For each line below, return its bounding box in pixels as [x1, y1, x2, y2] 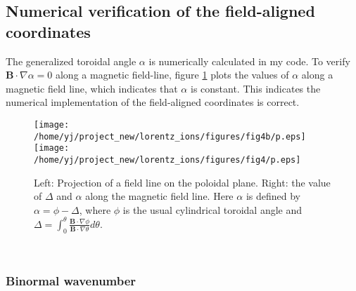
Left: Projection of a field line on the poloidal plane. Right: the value [34, 175, 331, 189]
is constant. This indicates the [190, 81, 321, 95]
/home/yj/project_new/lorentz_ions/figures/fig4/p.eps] [34, 154, 301, 165]
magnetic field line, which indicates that [6, 81, 178, 95]
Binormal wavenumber [6, 272, 136, 290]
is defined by [246, 189, 300, 203]
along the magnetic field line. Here [85, 189, 234, 203]
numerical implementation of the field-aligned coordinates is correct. [6, 95, 300, 109]
